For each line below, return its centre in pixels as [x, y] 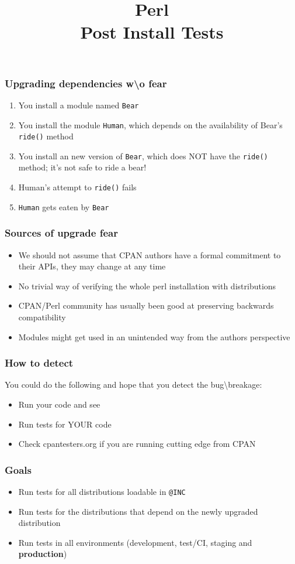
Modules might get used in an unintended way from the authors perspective [154, 336]
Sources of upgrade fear [61, 233]
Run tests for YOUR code [65, 424]
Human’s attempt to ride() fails [77, 187]
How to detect [39, 363]
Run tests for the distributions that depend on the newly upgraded [138, 511]
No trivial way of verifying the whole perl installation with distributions [147, 286]
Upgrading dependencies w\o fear [86, 83]
